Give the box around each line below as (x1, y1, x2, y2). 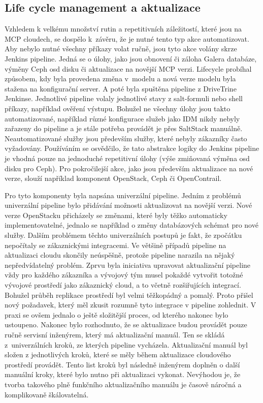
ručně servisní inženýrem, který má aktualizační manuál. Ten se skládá (5, 329, 225, 340)
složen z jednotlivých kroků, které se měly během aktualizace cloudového (5, 349, 231, 360)
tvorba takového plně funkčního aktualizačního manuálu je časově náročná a (5, 379, 242, 389)
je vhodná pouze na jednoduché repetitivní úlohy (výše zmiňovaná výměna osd (5, 152, 250, 163)
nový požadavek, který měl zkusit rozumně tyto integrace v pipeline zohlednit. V (5, 299, 256, 310)
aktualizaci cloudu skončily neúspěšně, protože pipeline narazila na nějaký (5, 250, 235, 260)
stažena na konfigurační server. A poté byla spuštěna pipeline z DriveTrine (5, 83, 237, 94)
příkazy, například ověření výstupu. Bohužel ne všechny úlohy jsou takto (5, 103, 231, 113)
